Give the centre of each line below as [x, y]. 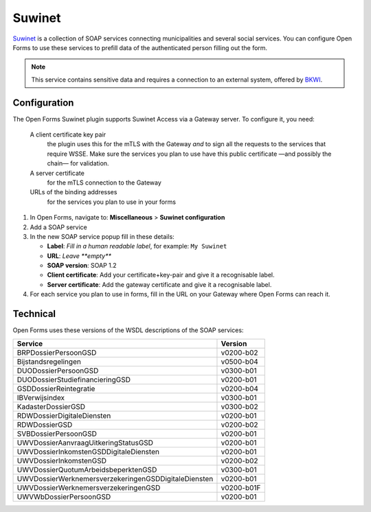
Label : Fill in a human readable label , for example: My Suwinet [137, 246]
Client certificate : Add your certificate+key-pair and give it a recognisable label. [161, 275]
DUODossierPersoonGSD [58, 371]
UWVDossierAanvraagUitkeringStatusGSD [85, 443]
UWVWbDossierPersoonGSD [64, 496]
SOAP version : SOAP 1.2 [82, 266]
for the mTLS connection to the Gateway [104, 183]
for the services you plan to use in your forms [112, 202]
